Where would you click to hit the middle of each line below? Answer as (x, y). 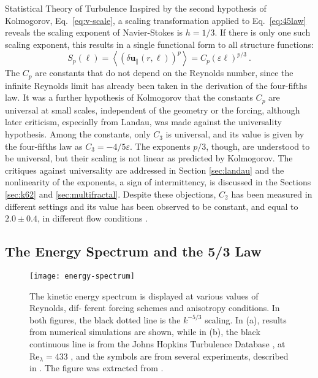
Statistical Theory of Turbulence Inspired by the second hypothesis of (136, 8)
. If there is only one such (263, 32)
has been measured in (272, 194)
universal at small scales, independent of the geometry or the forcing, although (153, 110)
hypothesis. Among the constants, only (78, 134)
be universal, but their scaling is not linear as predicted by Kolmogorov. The (149, 158)
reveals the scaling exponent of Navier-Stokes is (94, 32)
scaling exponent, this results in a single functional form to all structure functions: (159, 44)
